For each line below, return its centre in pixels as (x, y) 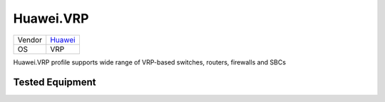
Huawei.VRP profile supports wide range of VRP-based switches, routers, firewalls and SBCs (150, 62)
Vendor (30, 40)
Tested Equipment (55, 83)
